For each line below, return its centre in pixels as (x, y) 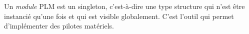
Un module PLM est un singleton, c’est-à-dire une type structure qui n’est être (124, 6)
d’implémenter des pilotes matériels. (59, 26)
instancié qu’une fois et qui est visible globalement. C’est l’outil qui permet (119, 16)
